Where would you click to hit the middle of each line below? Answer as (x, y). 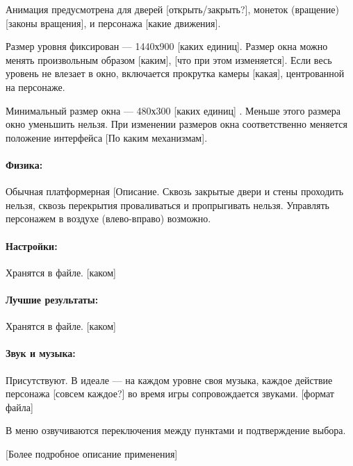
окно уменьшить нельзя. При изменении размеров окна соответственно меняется (176, 124)
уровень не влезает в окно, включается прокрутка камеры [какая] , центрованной (175, 73)
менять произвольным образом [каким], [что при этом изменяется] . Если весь (169, 59)
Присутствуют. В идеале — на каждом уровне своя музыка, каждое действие (169, 380)
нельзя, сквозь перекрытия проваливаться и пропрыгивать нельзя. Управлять (167, 205)
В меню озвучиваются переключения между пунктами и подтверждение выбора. (176, 430)
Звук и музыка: (41, 353)
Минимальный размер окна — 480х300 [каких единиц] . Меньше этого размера (173, 110)
